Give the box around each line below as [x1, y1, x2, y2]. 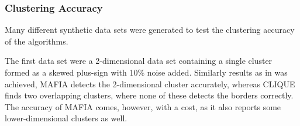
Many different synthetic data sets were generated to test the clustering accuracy [5, 23, 295, 36]
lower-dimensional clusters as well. [5, 112, 127, 124]
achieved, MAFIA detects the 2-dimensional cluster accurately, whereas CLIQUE [5, 77, 295, 90]
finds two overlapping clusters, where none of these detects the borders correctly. [5, 89, 294, 101]
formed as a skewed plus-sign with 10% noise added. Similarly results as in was [5, 66, 288, 78]
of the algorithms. [5, 35, 68, 47]
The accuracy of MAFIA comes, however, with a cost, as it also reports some [5, 100, 281, 113]
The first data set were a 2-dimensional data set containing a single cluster [5, 55, 273, 67]
